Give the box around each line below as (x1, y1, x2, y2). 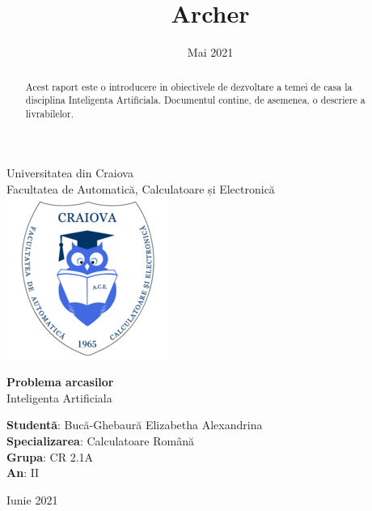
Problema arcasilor (6, 373, 114, 390)
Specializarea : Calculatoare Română (6, 432, 194, 449)
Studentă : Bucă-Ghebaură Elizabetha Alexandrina (6, 416, 263, 433)
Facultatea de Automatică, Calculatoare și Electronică (6, 181, 275, 198)
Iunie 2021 (6, 491, 58, 508)
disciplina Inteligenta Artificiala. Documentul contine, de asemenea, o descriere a (25, 93, 366, 107)
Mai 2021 (187, 44, 234, 61)
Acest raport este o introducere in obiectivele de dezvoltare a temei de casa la (25, 79, 353, 93)
